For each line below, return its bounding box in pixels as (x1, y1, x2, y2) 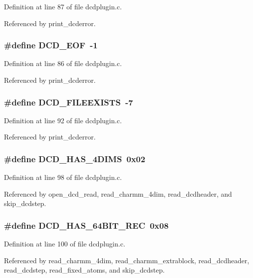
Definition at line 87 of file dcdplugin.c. (4, 1, 122, 11)
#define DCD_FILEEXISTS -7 (4, 96, 133, 108)
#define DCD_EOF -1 (4, 39, 98, 51)
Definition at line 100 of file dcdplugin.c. (4, 239, 125, 249)
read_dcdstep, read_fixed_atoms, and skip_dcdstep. (4, 265, 165, 275)
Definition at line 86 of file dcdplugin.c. (4, 58, 122, 69)
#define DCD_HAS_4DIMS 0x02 (4, 152, 145, 165)
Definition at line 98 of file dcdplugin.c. (4, 172, 122, 182)
